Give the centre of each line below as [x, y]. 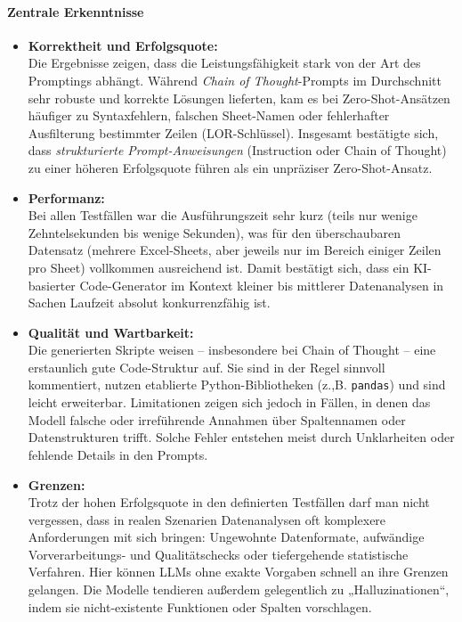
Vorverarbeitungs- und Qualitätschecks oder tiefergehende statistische [218, 554]
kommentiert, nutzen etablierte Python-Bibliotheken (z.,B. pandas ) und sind [237, 385]
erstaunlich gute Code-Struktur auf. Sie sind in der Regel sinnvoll [207, 367]
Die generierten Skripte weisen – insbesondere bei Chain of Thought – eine [232, 350]
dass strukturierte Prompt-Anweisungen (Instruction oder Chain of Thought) [237, 150]
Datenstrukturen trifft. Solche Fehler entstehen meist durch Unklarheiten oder [241, 437]
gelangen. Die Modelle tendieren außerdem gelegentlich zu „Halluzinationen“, [239, 589]
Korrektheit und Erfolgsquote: [123, 45]
